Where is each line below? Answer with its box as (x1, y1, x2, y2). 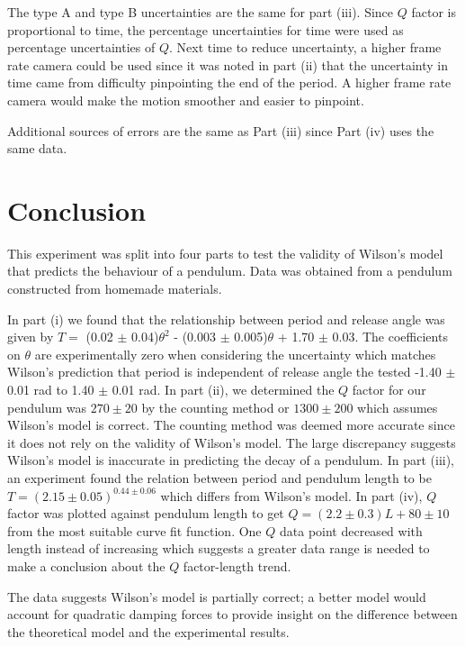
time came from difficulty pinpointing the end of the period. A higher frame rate (7, 73, 452, 92)
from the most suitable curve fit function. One (7, 521, 262, 540)
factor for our (352, 380, 426, 399)
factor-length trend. (183, 556, 291, 575)
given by (7, 327, 54, 346)
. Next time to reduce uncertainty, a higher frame (169, 38, 442, 57)
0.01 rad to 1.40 (7, 380, 94, 399)
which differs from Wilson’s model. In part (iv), (160, 486, 423, 505)
